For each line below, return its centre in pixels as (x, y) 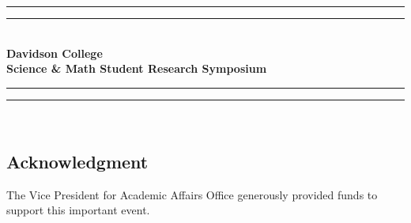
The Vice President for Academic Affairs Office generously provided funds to (192, 194)
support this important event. (78, 210)
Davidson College (55, 53)
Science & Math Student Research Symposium (137, 68)
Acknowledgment (77, 161)
